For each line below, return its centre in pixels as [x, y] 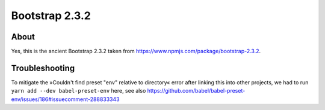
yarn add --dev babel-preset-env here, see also [79, 91]
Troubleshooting [43, 68]
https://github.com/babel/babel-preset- [196, 91]
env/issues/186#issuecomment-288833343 [65, 99]
